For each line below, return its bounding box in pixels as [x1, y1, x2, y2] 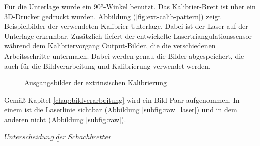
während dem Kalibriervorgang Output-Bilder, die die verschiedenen [4, 40, 216, 51]
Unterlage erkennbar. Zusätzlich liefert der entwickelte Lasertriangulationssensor [4, 30, 252, 41]
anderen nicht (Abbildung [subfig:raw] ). [4, 114, 126, 124]
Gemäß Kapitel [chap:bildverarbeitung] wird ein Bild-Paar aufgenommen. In [4, 94, 240, 105]
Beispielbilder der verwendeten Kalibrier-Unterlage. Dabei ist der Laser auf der [4, 21, 248, 31]
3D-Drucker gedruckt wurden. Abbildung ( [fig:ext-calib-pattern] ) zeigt [4, 11, 221, 21]
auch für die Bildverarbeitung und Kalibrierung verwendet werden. [4, 60, 211, 71]
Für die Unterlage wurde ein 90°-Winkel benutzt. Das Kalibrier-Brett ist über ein [4, 1, 256, 11]
